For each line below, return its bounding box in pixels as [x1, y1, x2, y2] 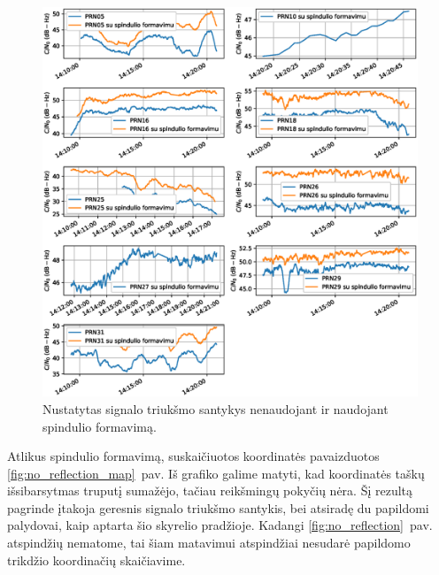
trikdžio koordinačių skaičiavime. [7, 550, 186, 569]
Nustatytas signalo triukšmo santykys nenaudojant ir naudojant [42, 399, 389, 418]
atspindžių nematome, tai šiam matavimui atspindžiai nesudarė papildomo [7, 533, 411, 552]
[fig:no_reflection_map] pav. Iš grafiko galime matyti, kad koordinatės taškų [7, 464, 425, 482]
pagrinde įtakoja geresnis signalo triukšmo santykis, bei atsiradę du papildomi [7, 498, 429, 517]
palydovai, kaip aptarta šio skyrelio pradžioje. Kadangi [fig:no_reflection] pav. [7, 516, 433, 534]
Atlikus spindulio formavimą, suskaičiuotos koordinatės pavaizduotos [7, 447, 380, 465]
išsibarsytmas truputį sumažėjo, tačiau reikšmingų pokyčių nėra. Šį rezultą [7, 481, 413, 500]
